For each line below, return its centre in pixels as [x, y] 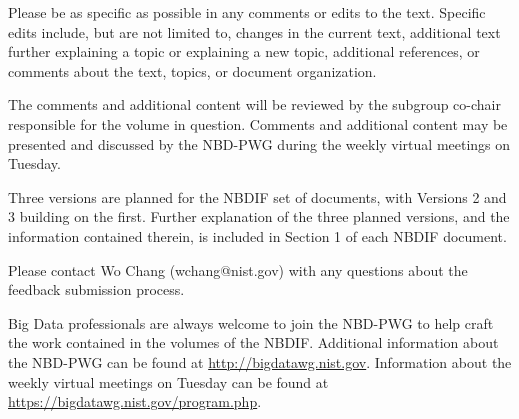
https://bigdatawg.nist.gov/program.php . [135, 401]
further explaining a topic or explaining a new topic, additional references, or [244, 51]
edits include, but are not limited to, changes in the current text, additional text [254, 31]
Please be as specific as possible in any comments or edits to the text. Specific [247, 12]
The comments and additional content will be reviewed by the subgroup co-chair [254, 104]
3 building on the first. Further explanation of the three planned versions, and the [259, 216]
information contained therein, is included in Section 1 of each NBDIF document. [257, 235]
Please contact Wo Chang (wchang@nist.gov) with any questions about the [238, 269]
